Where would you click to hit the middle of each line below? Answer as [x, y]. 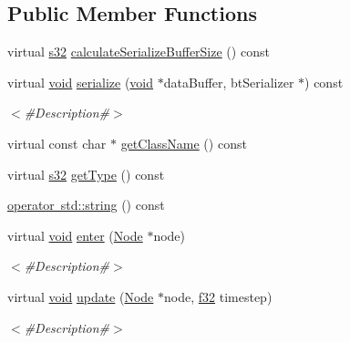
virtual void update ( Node [81, 296]
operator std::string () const [86, 205]
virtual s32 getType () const [86, 174]
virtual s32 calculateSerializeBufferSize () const [139, 52]
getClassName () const [184, 143]
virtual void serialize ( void [81, 82]
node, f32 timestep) [218, 296]
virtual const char [57, 143]
